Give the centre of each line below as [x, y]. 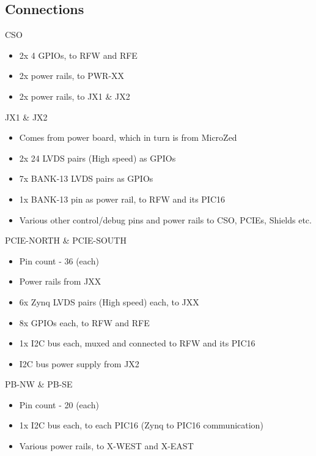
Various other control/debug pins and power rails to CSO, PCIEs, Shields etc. [165, 219]
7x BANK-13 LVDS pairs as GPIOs [86, 178]
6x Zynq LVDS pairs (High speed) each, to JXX [109, 301]
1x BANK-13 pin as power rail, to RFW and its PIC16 [122, 199]
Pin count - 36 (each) [59, 260]
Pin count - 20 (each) [59, 404]
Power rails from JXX [60, 281]
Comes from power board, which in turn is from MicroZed [128, 137]
